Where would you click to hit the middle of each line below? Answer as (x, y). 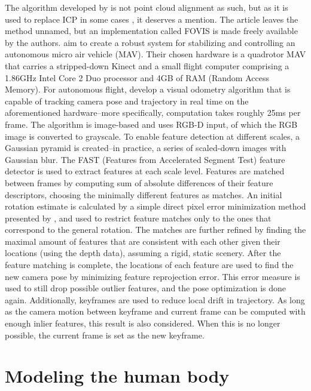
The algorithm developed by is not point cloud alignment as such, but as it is (147, 7)
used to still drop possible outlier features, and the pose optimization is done (146, 288)
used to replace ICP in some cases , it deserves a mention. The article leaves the (152, 19)
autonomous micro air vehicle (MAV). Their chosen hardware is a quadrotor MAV (155, 54)
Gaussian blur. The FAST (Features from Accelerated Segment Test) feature (145, 159)
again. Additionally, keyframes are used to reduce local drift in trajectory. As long (155, 299)
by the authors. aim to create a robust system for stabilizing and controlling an (150, 42)
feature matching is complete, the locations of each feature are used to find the (149, 265)
